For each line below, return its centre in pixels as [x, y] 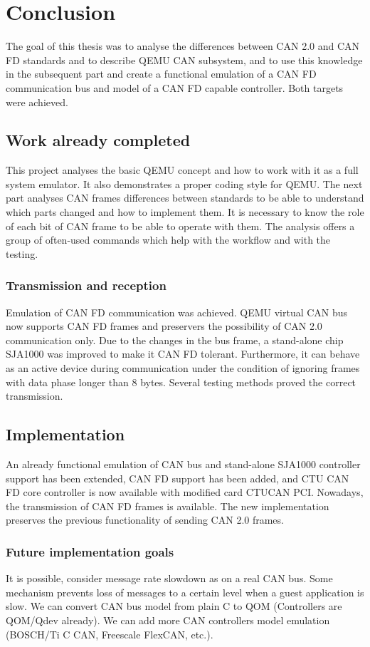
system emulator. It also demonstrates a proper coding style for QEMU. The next [184, 183]
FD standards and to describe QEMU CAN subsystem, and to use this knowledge [184, 59]
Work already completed [98, 140]
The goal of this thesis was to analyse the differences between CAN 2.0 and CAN [183, 46]
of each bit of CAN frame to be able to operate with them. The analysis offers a [180, 226]
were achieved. [37, 102]
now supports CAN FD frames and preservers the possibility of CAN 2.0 [164, 326]
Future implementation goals [90, 551]
